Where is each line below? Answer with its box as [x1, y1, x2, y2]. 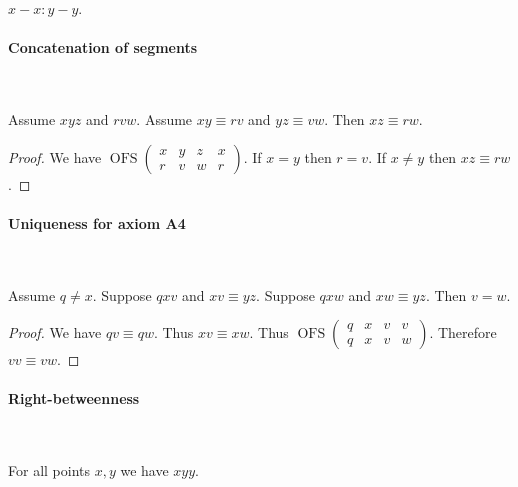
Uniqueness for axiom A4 [8, 212, 186, 233]
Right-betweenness [8, 388, 140, 409]
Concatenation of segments [8, 37, 198, 58]
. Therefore [429, 322, 497, 343]
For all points [8, 460, 90, 481]
